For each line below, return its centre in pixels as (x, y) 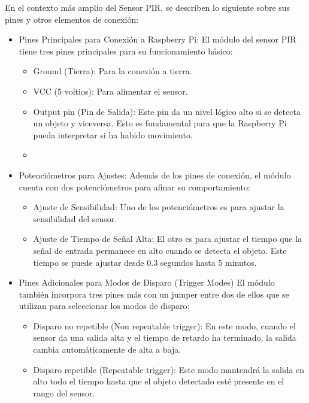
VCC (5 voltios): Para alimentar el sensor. (110, 91)
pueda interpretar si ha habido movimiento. (113, 134)
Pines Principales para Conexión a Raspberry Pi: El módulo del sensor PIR (157, 39)
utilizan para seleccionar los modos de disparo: (104, 306)
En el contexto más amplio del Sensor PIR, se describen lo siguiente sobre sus (148, 7)
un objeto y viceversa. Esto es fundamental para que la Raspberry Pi (160, 123)
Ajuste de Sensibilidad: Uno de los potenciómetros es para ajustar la (159, 207)
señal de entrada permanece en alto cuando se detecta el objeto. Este (160, 250)
